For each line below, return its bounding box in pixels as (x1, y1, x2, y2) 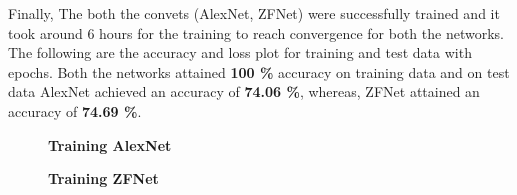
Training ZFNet (48, 168, 159, 189)
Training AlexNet (48, 134, 172, 155)
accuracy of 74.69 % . (8, 100, 142, 121)
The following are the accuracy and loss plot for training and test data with (8, 42, 472, 63)
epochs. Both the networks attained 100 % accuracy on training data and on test (8, 61, 510, 82)
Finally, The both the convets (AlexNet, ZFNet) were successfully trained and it (8, 3, 500, 23)
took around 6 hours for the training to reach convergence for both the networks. (8, 22, 504, 43)
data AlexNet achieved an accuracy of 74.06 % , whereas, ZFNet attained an (8, 81, 480, 102)
